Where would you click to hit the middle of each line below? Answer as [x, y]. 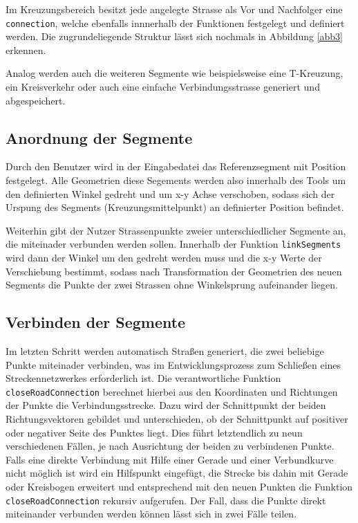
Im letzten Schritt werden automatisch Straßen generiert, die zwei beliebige [165, 351]
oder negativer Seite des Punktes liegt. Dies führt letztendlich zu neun [154, 432]
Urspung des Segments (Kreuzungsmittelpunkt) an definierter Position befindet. [175, 207]
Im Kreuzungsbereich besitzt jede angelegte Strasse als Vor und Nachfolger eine [174, 9]
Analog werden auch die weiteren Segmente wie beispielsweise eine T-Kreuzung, [175, 73]
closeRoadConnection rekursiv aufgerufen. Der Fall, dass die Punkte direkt [166, 500]
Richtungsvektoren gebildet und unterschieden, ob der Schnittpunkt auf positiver [177, 419]
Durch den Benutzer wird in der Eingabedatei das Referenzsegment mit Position [176, 166]
